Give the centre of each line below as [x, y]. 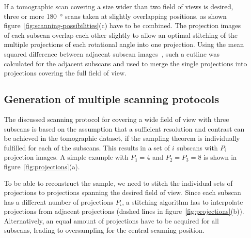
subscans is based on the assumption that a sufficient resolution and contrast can [124, 128]
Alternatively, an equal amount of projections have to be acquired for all [111, 220]
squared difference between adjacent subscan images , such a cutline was [112, 53]
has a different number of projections [59, 201]
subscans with [197, 147]
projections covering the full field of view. [65, 73]
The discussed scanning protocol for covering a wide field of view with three [117, 119]
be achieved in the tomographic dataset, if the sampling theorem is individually [122, 138]
